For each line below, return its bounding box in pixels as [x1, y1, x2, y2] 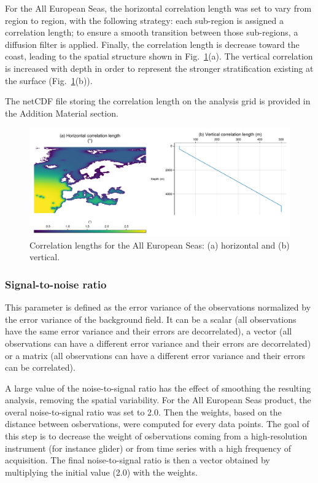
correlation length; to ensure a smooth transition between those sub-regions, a [5, 26, 298, 39]
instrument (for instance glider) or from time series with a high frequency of [5, 441, 292, 454]
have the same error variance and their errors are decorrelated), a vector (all [5, 325, 292, 338]
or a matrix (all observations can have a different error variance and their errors [5, 349, 306, 361]
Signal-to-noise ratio [5, 276, 107, 292]
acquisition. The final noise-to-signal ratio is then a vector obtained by [5, 454, 270, 466]
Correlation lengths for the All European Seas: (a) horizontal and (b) [29, 238, 290, 251]
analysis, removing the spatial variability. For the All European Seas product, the [5, 393, 311, 406]
